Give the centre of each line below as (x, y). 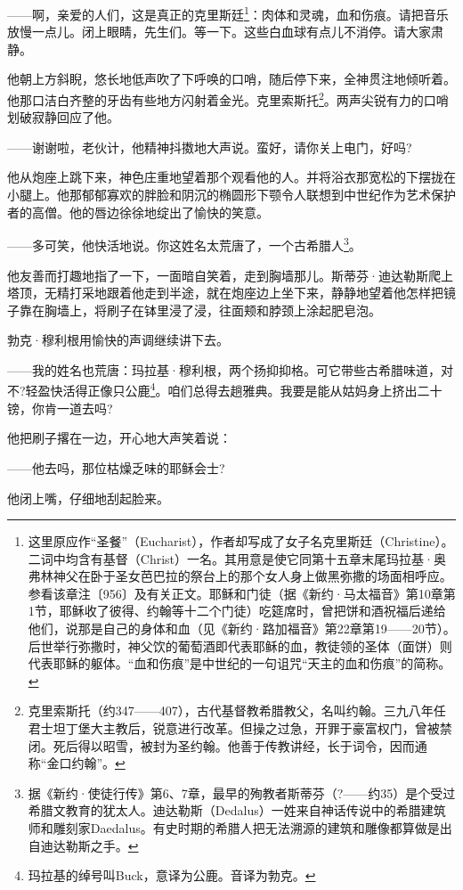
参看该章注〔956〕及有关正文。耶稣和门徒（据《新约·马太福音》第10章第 (242, 593)
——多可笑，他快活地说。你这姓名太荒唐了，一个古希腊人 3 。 (184, 244)
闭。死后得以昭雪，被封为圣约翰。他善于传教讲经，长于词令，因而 (221, 745)
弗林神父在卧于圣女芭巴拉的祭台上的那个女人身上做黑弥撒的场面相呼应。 (240, 576)
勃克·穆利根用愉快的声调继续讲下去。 (118, 340)
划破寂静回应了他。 (63, 117)
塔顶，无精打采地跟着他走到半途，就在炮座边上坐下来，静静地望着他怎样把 (225, 293)
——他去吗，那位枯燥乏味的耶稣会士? (116, 467)
